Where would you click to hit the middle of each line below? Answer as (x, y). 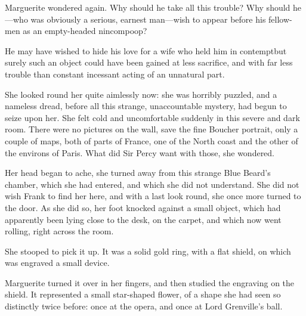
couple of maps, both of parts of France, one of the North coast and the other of (152, 140)
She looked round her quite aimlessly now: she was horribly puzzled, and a (141, 94)
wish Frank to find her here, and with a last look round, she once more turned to (153, 196)
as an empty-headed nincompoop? (85, 31)
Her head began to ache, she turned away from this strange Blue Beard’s (138, 173)
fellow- (280, 19)
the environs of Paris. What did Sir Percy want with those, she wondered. (140, 152)
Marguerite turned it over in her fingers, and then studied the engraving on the (150, 282)
